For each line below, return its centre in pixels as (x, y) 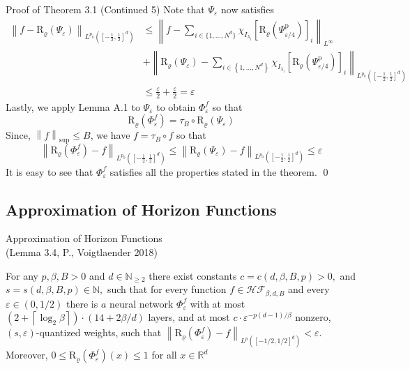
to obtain (176, 106)
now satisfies (248, 9)
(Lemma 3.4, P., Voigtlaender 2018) (82, 252)
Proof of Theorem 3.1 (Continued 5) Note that (105, 9)
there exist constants (193, 275)
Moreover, (27, 355)
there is (82, 303)
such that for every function (167, 289)
